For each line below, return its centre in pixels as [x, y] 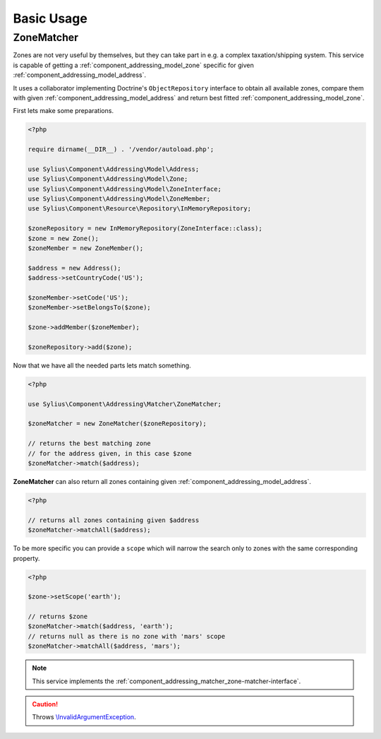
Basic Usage [50, 18]
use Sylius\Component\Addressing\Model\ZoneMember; [119, 199]
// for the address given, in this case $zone [110, 453]
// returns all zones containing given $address [114, 520]
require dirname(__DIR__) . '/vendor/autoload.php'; [121, 149]
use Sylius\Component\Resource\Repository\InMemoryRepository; [140, 209]
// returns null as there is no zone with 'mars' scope [127, 636]
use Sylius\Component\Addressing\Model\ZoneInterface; [125, 189]
